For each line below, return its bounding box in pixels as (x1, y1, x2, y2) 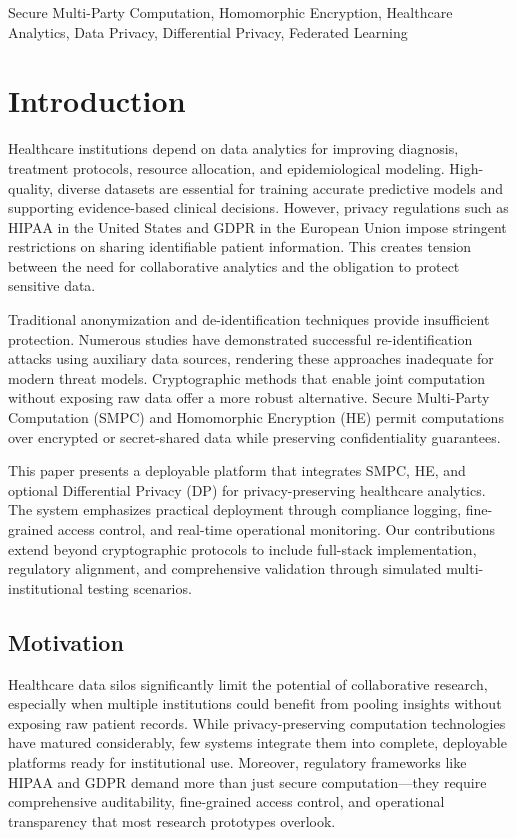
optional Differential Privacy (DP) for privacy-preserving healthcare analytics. (8, 479, 486, 500)
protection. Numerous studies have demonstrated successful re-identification (8, 328, 473, 349)
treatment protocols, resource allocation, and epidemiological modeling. (8, 157, 445, 178)
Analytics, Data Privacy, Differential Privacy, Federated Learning (8, 21, 408, 42)
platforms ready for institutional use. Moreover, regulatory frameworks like (8, 751, 467, 772)
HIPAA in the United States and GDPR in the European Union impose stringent (8, 216, 507, 237)
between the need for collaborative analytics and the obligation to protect (8, 255, 460, 276)
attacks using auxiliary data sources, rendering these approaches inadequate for (8, 348, 494, 369)
